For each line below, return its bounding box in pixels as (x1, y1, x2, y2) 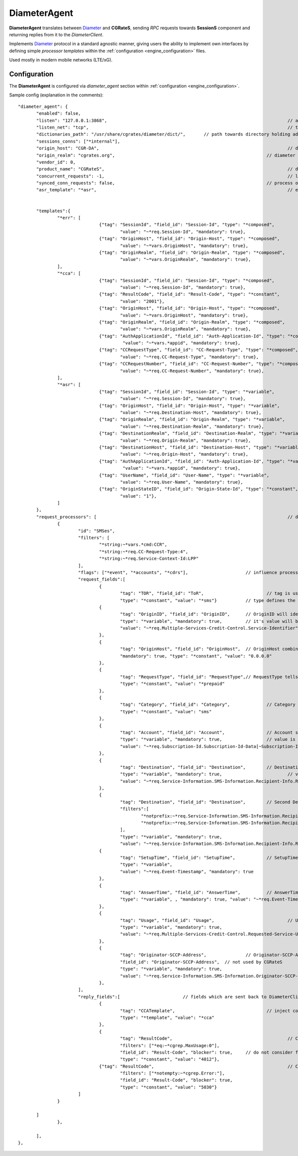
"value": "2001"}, (120, 298, 165, 304)
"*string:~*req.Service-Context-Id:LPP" (99, 556, 199, 562)
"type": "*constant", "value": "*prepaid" (120, 681, 225, 687)
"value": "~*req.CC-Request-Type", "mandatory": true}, (120, 354, 259, 360)
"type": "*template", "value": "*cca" (120, 1014, 215, 1020)
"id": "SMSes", (77, 528, 115, 534)
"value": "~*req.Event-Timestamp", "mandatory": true (120, 869, 254, 874)
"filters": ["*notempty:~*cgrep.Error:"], (120, 1071, 225, 1076)
